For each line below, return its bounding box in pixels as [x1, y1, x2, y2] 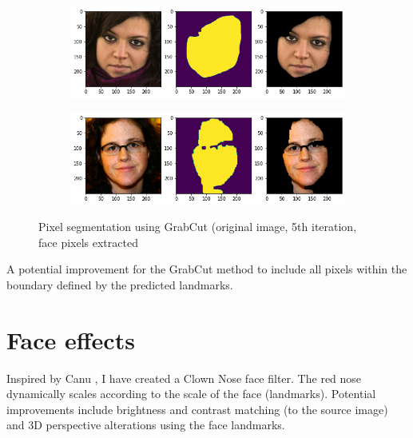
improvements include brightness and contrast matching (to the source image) [6, 400, 388, 417]
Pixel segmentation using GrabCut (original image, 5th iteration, [38, 218, 357, 235]
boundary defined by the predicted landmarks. [6, 276, 233, 293]
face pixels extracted [38, 233, 138, 250]
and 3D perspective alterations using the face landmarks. [6, 416, 285, 433]
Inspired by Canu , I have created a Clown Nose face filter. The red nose [6, 369, 362, 386]
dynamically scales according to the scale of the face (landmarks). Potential [6, 385, 376, 402]
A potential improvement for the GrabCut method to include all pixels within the [6, 261, 407, 277]
